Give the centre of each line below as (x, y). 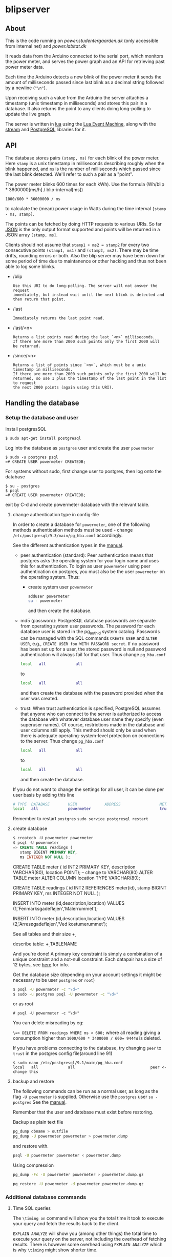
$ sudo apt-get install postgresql (43, 438)
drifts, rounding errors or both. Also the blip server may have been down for (85, 255)
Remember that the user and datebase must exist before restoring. (83, 1112)
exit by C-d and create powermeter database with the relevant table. (78, 504)
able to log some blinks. (30, 266)
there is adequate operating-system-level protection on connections (92, 735)
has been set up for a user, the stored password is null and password (93, 649)
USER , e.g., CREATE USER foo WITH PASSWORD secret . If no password (90, 644)
